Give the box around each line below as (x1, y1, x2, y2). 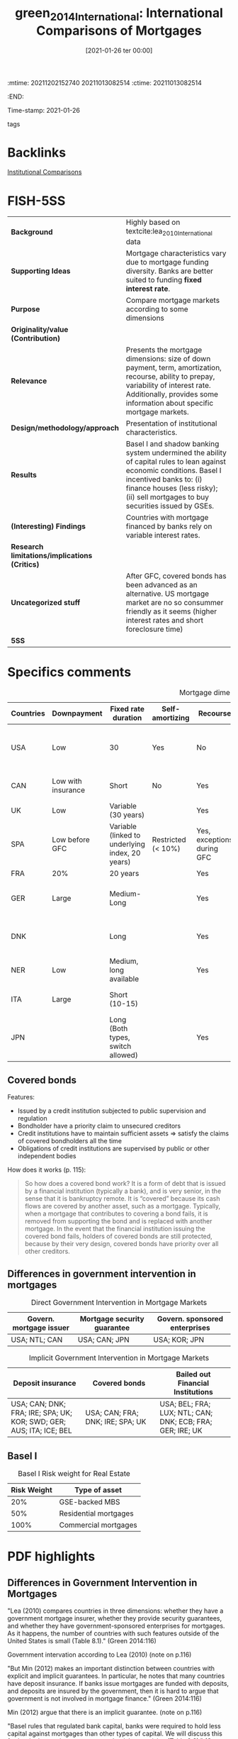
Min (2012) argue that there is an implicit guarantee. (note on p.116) (7, 1708, 203, 1716)
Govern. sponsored (157, 1314, 224, 1324)
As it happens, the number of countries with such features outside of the (7, 1629, 220, 1638)
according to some (125, 304, 188, 313)
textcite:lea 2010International (125, 226, 212, 238)
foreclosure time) (125, 624, 183, 634)
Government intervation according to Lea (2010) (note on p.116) (7, 1650, 192, 1659)
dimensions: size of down (125, 353, 211, 363)
